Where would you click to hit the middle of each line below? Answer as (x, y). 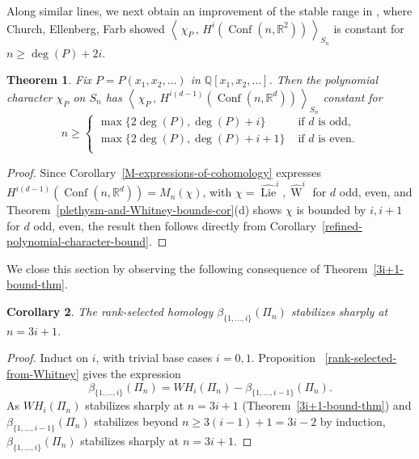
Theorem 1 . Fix (49, 80)
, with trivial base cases (154, 358)
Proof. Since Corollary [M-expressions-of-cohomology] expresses (164, 172)
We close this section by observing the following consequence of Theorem (187, 268)
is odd (333, 122)
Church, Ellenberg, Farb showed (86, 28)
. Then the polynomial (324, 80)
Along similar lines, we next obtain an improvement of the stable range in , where (209, 11)
